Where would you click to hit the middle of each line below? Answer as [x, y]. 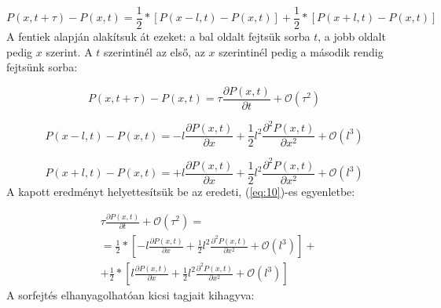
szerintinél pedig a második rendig [301, 51]
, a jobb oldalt [352, 36]
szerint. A [69, 51]
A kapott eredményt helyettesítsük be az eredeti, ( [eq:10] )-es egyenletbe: [181, 192]
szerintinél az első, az [154, 51]
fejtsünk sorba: [42, 67]
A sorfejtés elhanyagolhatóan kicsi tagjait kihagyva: [130, 295]
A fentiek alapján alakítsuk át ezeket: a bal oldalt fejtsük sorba [158, 36]
